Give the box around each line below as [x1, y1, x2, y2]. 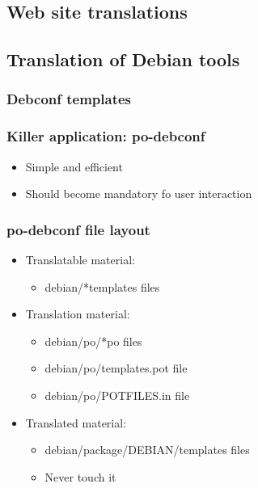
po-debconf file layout [6, 219, 150, 239]
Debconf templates [6, 89, 132, 109]
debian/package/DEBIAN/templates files [44, 441, 250, 458]
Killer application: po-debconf [6, 126, 205, 146]
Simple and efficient [25, 158, 123, 175]
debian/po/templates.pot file [44, 360, 188, 377]
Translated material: [25, 414, 127, 431]
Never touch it [44, 468, 116, 485]
